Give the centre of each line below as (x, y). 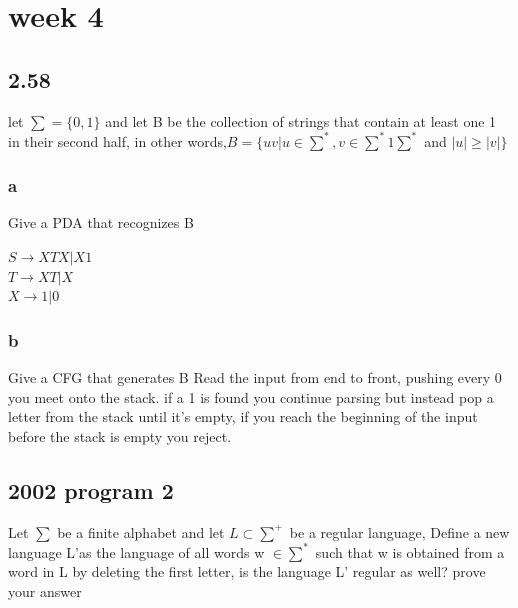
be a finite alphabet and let (141, 531)
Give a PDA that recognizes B (101, 222)
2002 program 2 (91, 489)
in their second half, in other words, (117, 140)
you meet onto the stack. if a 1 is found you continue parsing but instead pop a (251, 396)
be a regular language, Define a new (399, 531)
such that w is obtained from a (410, 551)
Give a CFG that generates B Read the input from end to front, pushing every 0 (255, 377)
